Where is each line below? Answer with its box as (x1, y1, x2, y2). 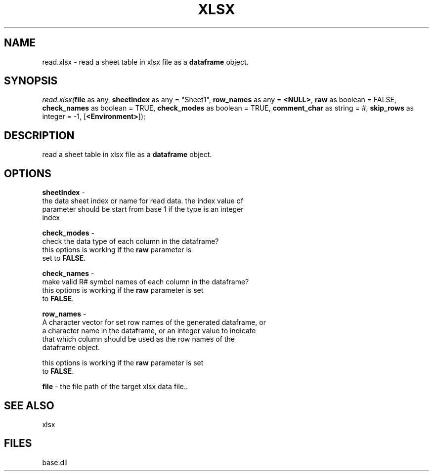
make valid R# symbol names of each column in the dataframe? (42, 277, 249, 286)
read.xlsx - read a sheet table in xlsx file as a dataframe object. (42, 57, 249, 66)
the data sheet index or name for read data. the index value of (42, 197, 244, 205)
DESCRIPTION (4, 129, 75, 142)
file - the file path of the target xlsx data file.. (42, 382, 188, 391)
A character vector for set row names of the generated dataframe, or (42, 318, 266, 327)
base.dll (42, 458, 68, 467)
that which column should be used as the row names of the (42, 335, 235, 344)
